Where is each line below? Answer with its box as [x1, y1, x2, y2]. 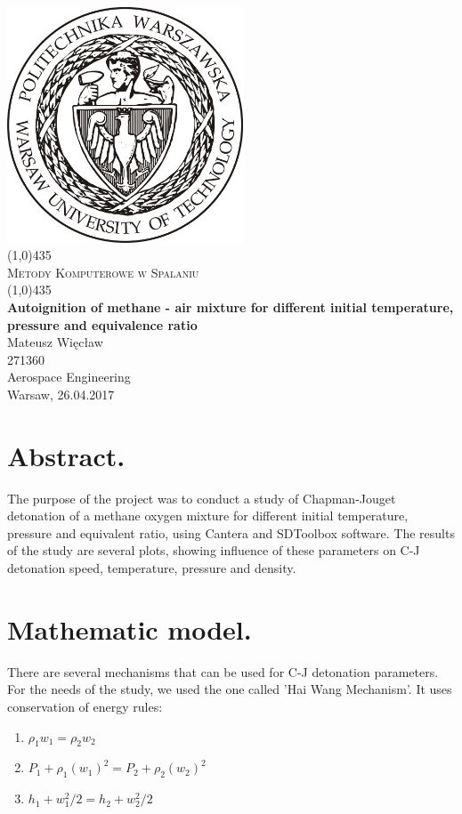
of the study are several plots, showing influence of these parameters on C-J [7, 541, 420, 560]
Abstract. [7, 437, 126, 473]
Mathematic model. [7, 610, 252, 647]
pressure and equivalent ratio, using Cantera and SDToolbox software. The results [7, 523, 455, 542]
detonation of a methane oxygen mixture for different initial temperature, [7, 506, 409, 525]
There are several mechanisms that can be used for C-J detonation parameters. [7, 662, 439, 681]
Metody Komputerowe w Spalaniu [7, 262, 199, 281]
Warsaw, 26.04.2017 [7, 384, 115, 403]
